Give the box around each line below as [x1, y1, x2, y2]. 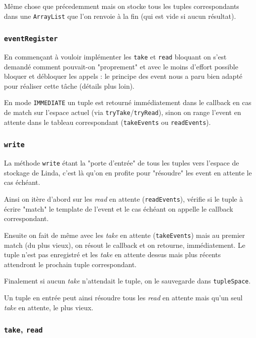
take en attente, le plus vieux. [4, 302, 93, 312]
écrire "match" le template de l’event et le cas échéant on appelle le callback [4, 203, 233, 214]
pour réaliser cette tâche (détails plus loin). [4, 80, 135, 91]
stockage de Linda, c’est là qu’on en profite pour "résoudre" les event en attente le [4, 167, 252, 177]
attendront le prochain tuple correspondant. [4, 259, 137, 269]
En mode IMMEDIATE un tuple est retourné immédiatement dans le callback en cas [4, 97, 252, 108]
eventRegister [4, 35, 58, 43]
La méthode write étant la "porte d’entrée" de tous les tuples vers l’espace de [4, 158, 239, 168]
